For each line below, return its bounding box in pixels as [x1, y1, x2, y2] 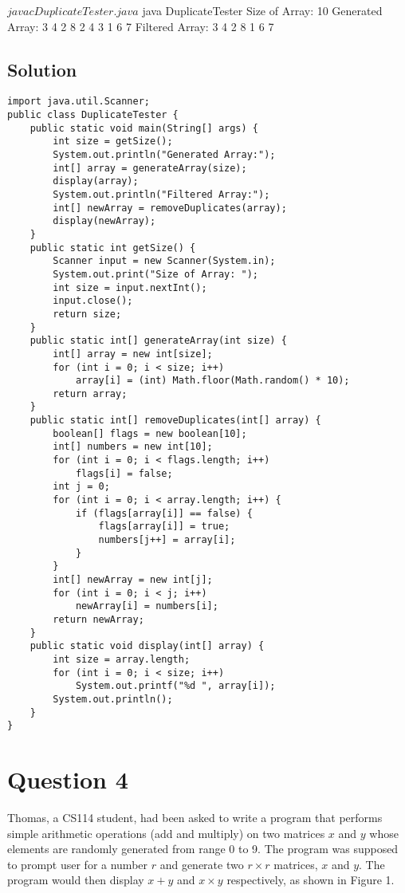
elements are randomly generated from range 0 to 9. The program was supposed [7, 840, 399, 857]
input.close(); [53, 295, 133, 307]
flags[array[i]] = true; [98, 521, 230, 533]
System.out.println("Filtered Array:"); [53, 188, 270, 200]
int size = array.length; [53, 653, 191, 665]
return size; [53, 308, 122, 320]
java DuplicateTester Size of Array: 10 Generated [142, 2, 383, 18]
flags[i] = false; [75, 467, 173, 479]
